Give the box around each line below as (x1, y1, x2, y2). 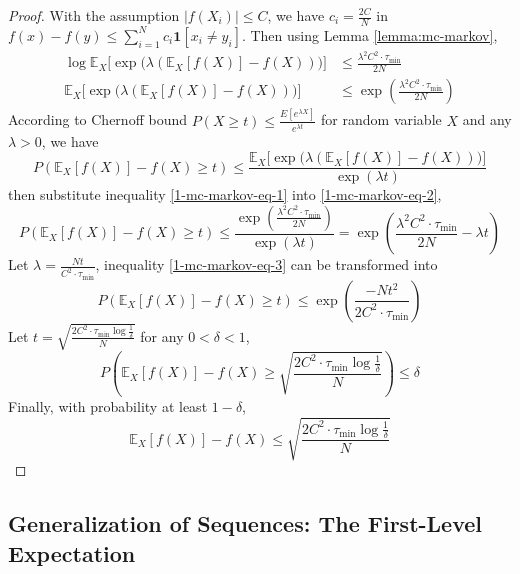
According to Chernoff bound (8, 109, 187, 130)
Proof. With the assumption (8, 5, 180, 25)
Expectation (8, 537, 136, 568)
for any (140, 325, 184, 346)
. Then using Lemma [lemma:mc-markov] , (241, 24, 498, 45)
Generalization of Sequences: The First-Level (8, 508, 483, 539)
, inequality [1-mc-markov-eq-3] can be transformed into (95, 254, 438, 275)
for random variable (321, 109, 442, 130)
